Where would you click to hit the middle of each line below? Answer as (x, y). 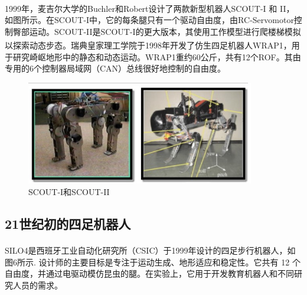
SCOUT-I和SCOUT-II (69, 191)
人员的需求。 (37, 285)
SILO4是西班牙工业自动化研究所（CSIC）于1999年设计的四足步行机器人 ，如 (150, 250)
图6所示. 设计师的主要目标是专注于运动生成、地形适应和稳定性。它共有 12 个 (153, 262)
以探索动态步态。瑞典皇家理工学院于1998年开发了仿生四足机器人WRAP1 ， (148, 45)
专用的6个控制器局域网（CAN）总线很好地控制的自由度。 (115, 68)
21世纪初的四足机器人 (68, 223)
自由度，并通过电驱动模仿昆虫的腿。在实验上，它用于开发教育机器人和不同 (149, 273)
